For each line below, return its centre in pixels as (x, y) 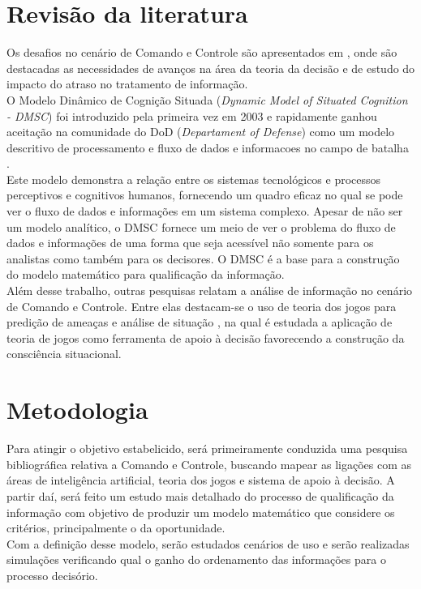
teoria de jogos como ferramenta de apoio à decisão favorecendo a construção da (206, 337)
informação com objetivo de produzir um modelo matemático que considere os (201, 512)
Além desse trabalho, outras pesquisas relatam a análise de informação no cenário (210, 290)
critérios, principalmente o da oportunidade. (116, 528)
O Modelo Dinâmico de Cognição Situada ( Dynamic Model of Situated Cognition (207, 99)
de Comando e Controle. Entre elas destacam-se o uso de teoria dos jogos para (202, 306)
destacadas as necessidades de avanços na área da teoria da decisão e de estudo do (211, 68)
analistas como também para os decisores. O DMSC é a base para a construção (203, 258)
